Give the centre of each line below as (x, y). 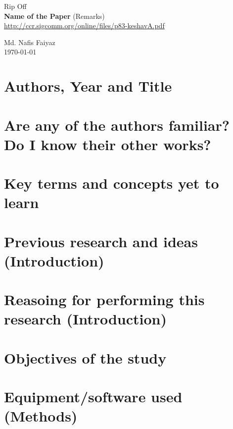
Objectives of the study (85, 357)
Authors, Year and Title (88, 86)
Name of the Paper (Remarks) (54, 16)
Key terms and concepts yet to (112, 183)
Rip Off (15, 6)
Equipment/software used (93, 397)
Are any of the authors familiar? (117, 125)
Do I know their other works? (108, 144)
